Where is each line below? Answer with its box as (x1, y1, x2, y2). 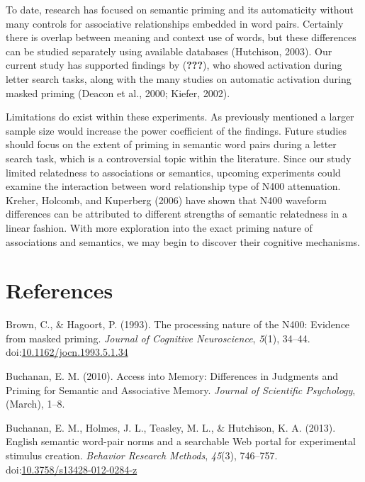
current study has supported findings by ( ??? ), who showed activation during (6, 57, 342, 72)
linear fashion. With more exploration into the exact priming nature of (6, 220, 313, 235)
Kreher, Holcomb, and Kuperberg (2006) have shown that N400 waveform (6, 192, 327, 207)
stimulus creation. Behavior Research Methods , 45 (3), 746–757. (6, 447, 278, 462)
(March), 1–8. (6, 396, 65, 411)
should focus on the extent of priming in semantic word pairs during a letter (6, 137, 337, 152)
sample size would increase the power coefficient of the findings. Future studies (6, 123, 347, 138)
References (6, 276, 113, 305)
